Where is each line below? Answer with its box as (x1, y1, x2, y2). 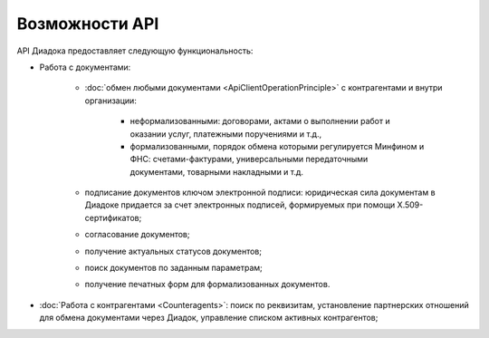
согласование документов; (84, 229, 190, 240)
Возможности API (16, 14, 159, 34)
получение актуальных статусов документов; (84, 246, 263, 256)
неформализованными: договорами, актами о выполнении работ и (129, 116, 390, 127)
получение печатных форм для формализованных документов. (84, 279, 331, 290)
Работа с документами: (39, 62, 131, 72)
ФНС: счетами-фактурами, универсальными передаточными (129, 154, 369, 165)
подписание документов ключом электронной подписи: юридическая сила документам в (84, 187, 436, 198)
